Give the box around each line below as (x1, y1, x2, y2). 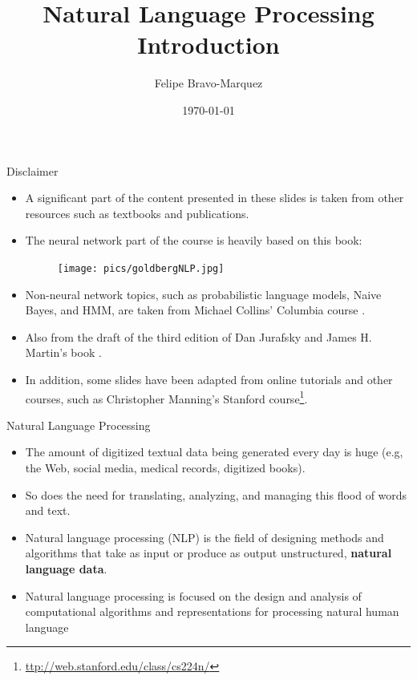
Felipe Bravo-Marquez (154, 75, 263, 91)
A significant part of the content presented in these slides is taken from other (25, 189, 404, 206)
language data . (25, 560, 107, 577)
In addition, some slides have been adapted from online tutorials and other (25, 370, 393, 387)
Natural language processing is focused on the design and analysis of (25, 587, 362, 604)
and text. (25, 502, 71, 519)
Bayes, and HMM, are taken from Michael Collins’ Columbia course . (25, 302, 366, 318)
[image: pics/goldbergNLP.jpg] (57, 262, 225, 274)
